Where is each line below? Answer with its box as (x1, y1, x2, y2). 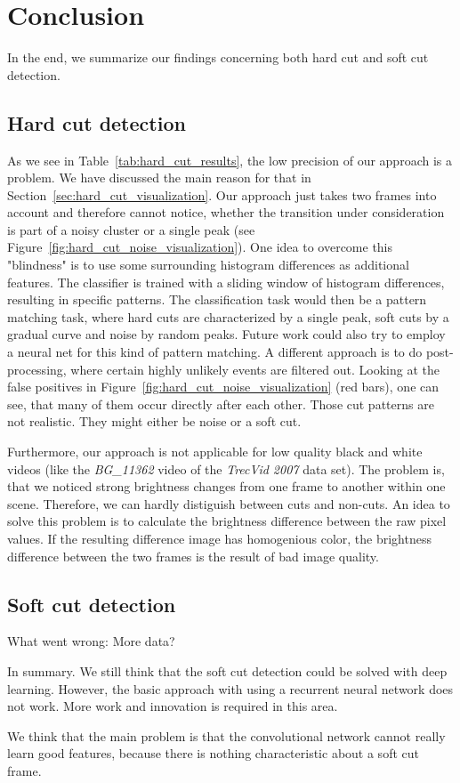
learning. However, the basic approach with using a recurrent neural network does (7, 679, 454, 698)
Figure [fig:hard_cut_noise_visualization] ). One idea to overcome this (7, 238, 393, 256)
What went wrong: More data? (7, 632, 175, 650)
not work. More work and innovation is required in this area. (7, 697, 338, 715)
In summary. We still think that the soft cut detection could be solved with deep (7, 661, 448, 680)
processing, (7, 359, 67, 378)
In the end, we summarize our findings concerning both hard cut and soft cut (7, 48, 429, 67)
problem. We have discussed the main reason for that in (7, 168, 311, 187)
